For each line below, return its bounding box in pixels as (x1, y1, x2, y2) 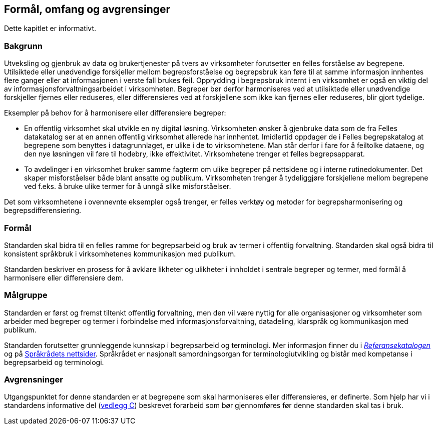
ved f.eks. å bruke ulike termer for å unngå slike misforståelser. (24, 182, 231, 191)
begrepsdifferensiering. (4, 206, 82, 215)
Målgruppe (4, 290, 48, 300)
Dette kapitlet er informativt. (4, 24, 97, 33)
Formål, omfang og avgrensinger (4, 3, 171, 15)
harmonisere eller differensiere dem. (4, 273, 124, 282)
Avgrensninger (4, 374, 63, 385)
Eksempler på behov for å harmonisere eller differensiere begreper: (4, 108, 226, 117)
